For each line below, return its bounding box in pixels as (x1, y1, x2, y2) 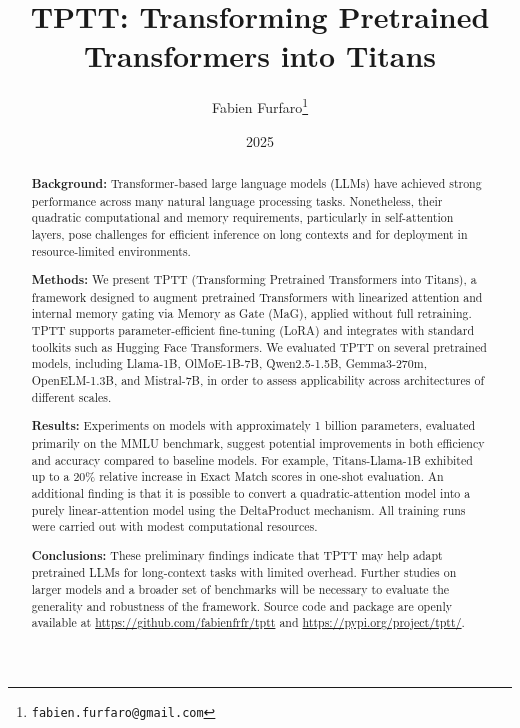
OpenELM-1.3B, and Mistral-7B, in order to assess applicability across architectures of (31, 372, 485, 389)
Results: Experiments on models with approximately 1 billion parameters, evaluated (31, 417, 476, 435)
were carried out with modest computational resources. (31, 518, 318, 535)
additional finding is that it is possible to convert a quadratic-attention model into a (31, 484, 471, 501)
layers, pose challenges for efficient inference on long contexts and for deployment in (31, 225, 468, 242)
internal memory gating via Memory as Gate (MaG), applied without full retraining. (31, 305, 472, 322)
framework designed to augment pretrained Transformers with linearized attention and (31, 288, 483, 305)
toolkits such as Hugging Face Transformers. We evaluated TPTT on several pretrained (31, 338, 487, 355)
